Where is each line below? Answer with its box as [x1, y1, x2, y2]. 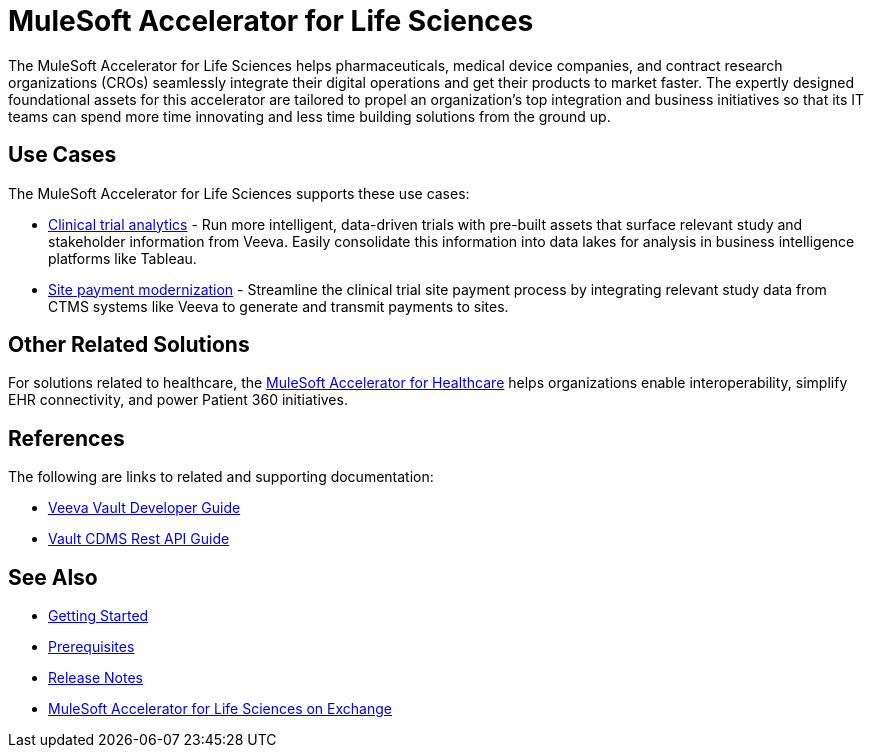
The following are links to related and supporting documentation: [8, 468, 434, 486]
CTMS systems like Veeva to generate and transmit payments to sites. [48, 297, 509, 315]
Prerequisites [48, 638, 135, 656]
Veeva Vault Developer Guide [48, 499, 241, 517]
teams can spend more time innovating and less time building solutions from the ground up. [8, 107, 611, 125]
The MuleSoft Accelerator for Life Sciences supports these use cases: [8, 184, 470, 202]
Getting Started [48, 607, 149, 625]
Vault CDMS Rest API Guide [48, 530, 230, 548]
